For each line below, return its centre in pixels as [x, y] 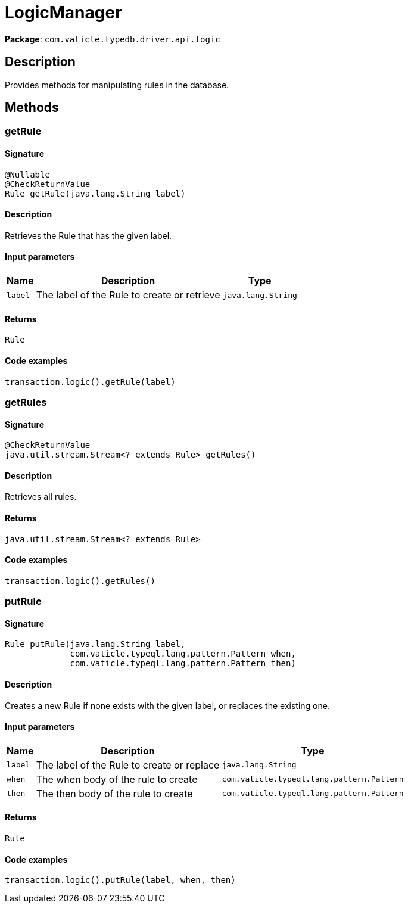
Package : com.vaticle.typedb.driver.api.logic [113, 39]
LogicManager [63, 13]
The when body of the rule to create [117, 779]
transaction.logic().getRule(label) [90, 382]
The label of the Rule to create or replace [128, 765]
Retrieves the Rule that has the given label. [88, 235]
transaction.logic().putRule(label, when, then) [120, 880]
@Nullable [27, 174]
